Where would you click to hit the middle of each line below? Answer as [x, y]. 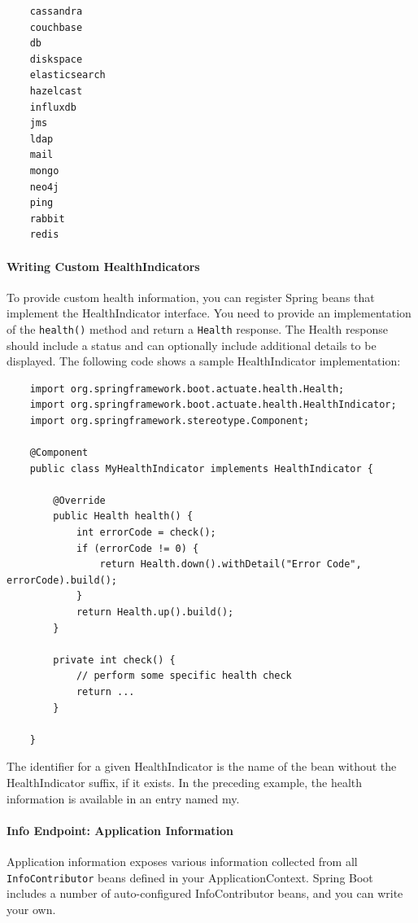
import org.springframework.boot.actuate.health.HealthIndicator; [213, 405]
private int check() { [114, 660]
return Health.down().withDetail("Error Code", [231, 564]
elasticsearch [67, 75]
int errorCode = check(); [146, 533]
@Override [79, 500]
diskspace [56, 59]
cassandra [56, 11]
